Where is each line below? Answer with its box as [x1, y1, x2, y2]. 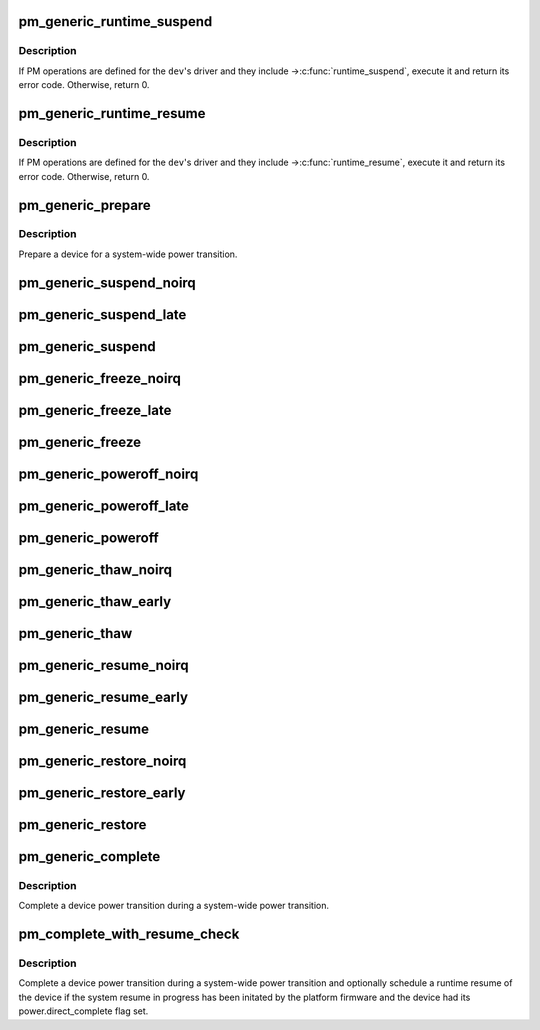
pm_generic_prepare [18, 196, 152, 214]
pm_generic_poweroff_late [18, 497, 190, 514]
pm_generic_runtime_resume [18, 105, 206, 122]
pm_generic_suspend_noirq [18, 274, 197, 291]
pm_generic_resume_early [18, 688, 189, 705]
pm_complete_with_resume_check [18, 926, 240, 943]
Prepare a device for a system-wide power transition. [18, 248, 238, 260]
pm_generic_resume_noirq [18, 656, 189, 674]
